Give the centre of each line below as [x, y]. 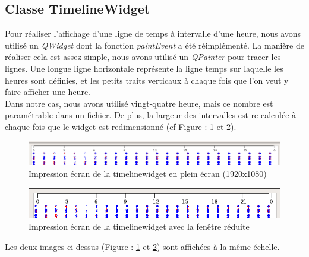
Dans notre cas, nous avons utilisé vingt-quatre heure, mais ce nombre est [139, 103]
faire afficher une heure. [48, 92]
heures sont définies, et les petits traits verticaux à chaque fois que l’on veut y [147, 80]
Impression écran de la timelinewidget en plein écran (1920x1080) [148, 173]
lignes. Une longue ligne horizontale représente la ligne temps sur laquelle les [144, 68]
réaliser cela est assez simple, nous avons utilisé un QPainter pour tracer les [143, 57]
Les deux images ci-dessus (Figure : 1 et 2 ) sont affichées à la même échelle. [142, 246]
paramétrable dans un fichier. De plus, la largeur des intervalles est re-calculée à [151, 115]
